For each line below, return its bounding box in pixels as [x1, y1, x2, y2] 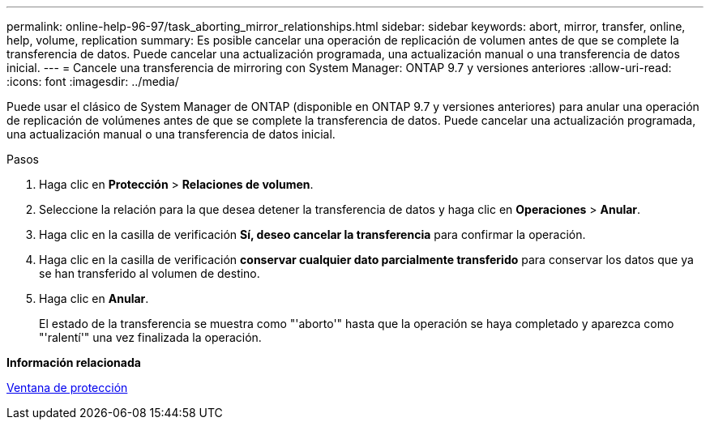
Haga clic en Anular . [39, 292, 149, 305]
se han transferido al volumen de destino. [39, 266, 260, 280]
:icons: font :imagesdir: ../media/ [6, 75, 179, 88]
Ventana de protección [6, 381, 128, 394]
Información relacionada [6, 356, 141, 369]
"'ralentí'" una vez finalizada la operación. [39, 330, 262, 344]
